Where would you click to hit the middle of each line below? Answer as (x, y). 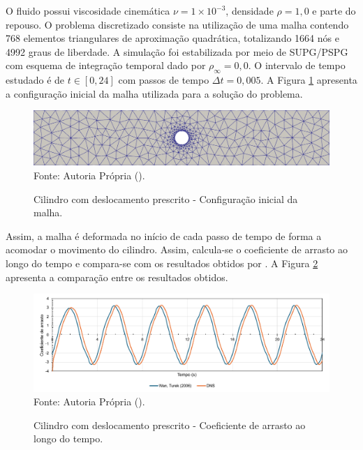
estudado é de (35, 80)
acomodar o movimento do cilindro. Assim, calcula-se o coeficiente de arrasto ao (177, 249)
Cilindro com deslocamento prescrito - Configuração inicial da (166, 198)
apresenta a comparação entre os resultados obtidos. (117, 277)
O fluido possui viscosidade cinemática (88, 10)
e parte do (334, 10)
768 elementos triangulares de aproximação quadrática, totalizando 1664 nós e (172, 38)
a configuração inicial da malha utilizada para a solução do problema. (154, 93)
